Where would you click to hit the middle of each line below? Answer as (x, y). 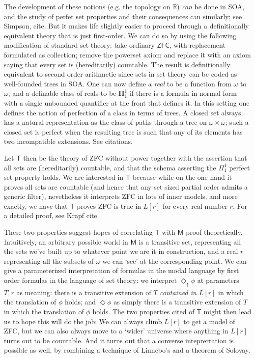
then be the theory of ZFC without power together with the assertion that (135, 157)
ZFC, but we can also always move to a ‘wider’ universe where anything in (116, 331)
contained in (178, 292)
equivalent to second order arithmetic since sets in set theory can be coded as (121, 74)
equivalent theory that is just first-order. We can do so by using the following (120, 35)
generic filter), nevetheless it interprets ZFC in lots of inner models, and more (121, 196)
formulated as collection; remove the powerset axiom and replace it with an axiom (127, 54)
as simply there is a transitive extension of (177, 302)
